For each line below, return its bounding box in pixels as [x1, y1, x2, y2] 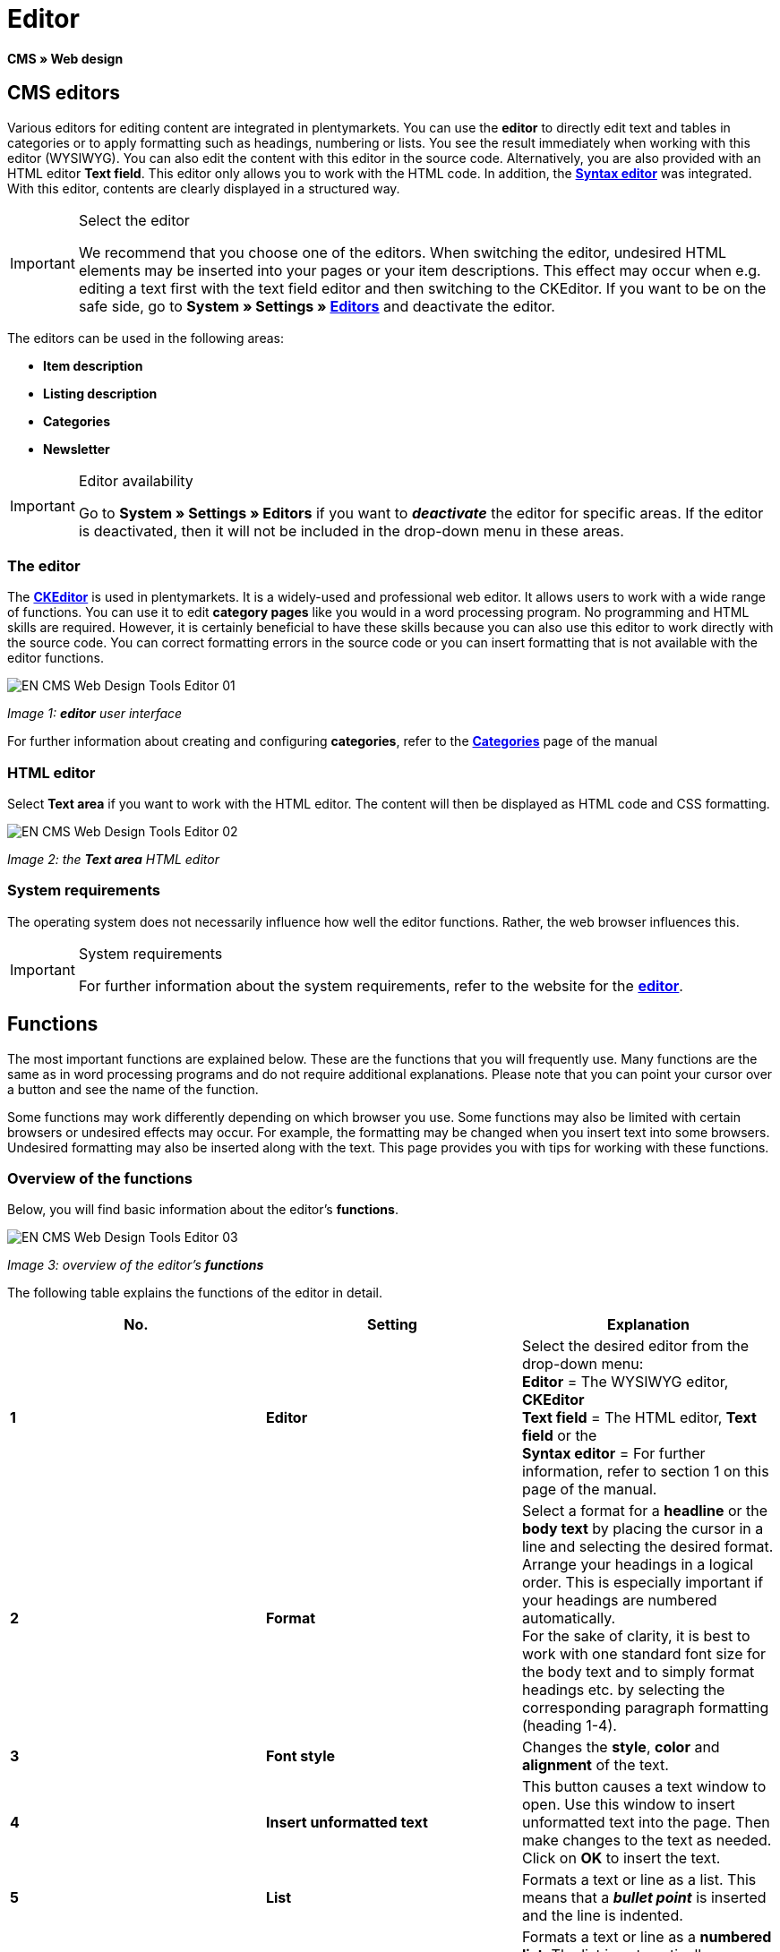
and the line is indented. [521, 1906, 683, 1925]
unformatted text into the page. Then [521, 1813, 770, 1832]
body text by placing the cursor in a [521, 1520, 764, 1538]
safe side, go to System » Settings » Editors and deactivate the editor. [78, 296, 555, 315]
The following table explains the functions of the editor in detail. [7, 1285, 382, 1301]
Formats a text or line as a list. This [521, 1871, 757, 1889]
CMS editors [7, 81, 120, 105]
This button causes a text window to [521, 1777, 767, 1796]
